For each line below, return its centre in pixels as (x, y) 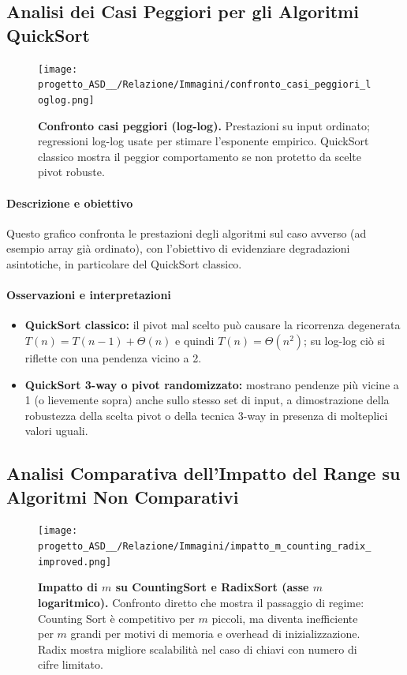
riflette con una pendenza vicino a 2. (113, 357)
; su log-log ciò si (344, 340)
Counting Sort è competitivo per (116, 618)
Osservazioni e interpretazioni (89, 295)
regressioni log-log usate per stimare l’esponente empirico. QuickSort (203, 141)
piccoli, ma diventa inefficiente (285, 618)
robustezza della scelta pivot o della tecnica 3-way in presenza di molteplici (206, 415)
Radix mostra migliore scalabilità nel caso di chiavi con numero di (198, 649)
